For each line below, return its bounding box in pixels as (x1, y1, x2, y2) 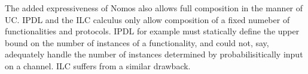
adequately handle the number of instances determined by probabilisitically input (5, 48, 303, 60)
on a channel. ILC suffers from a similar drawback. (5, 59, 191, 72)
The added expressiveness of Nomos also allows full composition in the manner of (5, 2, 303, 14)
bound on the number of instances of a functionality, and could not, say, (5, 36, 269, 49)
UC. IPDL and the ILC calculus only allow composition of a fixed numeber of (5, 13, 290, 25)
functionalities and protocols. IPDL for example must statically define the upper (5, 25, 300, 37)
